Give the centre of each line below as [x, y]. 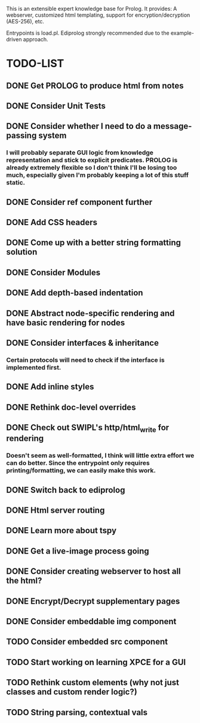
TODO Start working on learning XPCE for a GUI [96, 662]
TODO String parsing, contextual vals [77, 712]
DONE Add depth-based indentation [75, 293]
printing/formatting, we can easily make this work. [81, 471]
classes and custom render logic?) [72, 692]
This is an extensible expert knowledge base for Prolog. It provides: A [92, 9]
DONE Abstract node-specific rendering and [90, 313]
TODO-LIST [35, 64]
